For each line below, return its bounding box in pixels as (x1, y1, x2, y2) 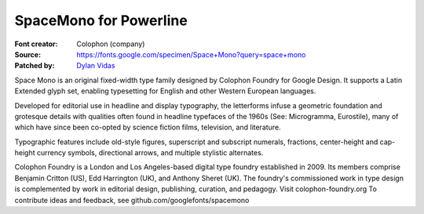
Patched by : (14, 61, 55, 71)
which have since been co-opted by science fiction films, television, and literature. (14, 122, 282, 132)
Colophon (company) (76, 39, 145, 49)
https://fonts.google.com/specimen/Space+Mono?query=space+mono (76, 49, 306, 59)
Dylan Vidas (76, 61, 115, 71)
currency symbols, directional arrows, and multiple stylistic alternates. (36, 148, 264, 158)
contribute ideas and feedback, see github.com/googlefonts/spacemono (14, 195, 250, 205)
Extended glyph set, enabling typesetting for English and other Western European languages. (14, 86, 316, 96)
